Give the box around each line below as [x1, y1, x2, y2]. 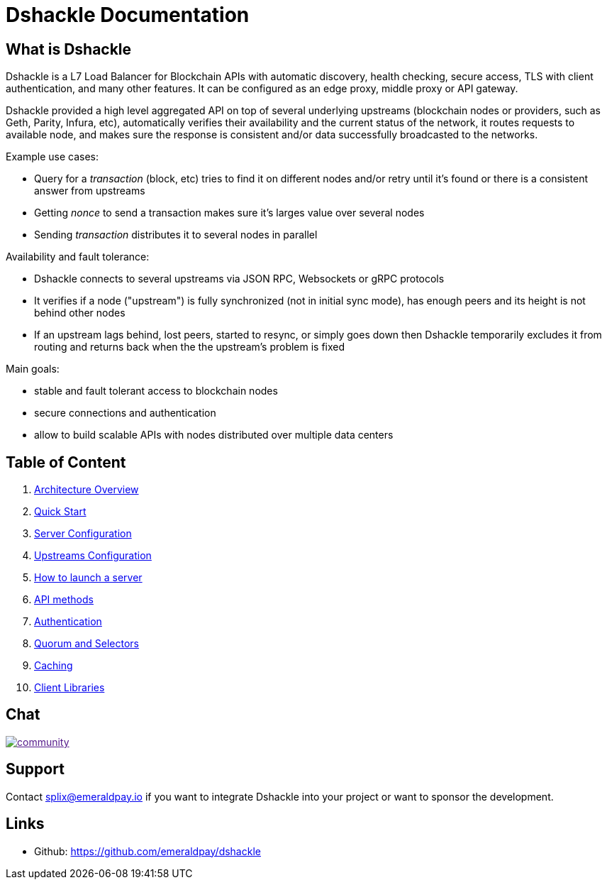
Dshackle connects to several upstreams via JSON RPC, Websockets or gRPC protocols [34, 273, 445, 285]
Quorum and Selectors [34, 637, 139, 650]
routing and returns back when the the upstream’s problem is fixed [34, 341, 345, 353]
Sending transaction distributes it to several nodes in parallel [34, 229, 318, 241]
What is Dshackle [6, 40, 132, 58]
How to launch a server [34, 571, 143, 584]
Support [6, 760, 65, 779]
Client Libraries [34, 681, 105, 694]
